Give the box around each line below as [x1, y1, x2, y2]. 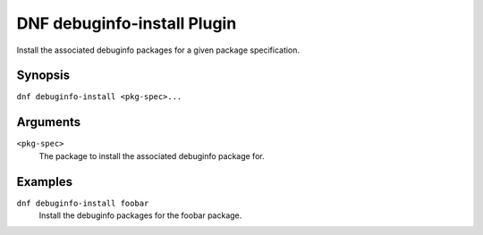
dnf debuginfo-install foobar [16, 197, 149, 208]
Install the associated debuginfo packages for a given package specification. [16, 45, 300, 55]
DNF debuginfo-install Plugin [16, 13, 237, 33]
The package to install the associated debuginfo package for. [38, 150, 265, 161]
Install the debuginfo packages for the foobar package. [38, 210, 242, 221]
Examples [16, 174, 73, 189]
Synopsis [16, 68, 71, 83]
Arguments [16, 114, 81, 130]
